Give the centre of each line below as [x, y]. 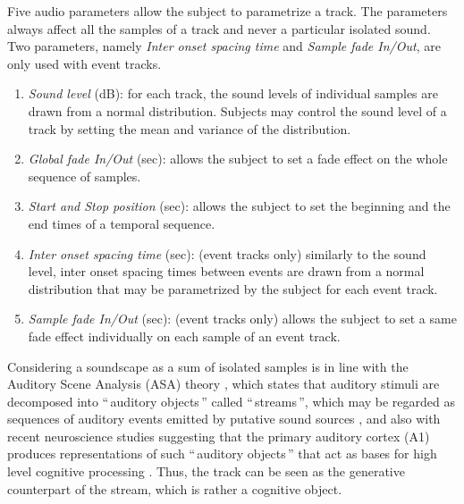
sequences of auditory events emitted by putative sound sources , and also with [224, 419]
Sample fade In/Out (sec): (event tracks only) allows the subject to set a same [242, 319]
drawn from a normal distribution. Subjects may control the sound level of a [237, 110]
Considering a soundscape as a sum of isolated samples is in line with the [208, 366]
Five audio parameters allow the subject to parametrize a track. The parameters [228, 11]
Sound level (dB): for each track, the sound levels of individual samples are [233, 93]
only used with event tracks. [84, 63]
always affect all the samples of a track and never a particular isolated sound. [219, 28]
